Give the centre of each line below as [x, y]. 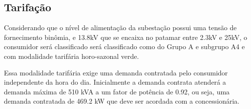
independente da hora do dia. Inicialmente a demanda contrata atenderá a [115, 82]
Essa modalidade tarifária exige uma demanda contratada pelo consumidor [116, 72]
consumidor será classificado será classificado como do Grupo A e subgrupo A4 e [125, 46]
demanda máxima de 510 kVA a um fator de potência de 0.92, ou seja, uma [117, 91]
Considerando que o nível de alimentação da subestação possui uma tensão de [120, 27]
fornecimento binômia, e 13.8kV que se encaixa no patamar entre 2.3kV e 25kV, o [125, 37]
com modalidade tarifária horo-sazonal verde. [72, 56]
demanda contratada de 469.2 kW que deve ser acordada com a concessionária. [122, 101]
